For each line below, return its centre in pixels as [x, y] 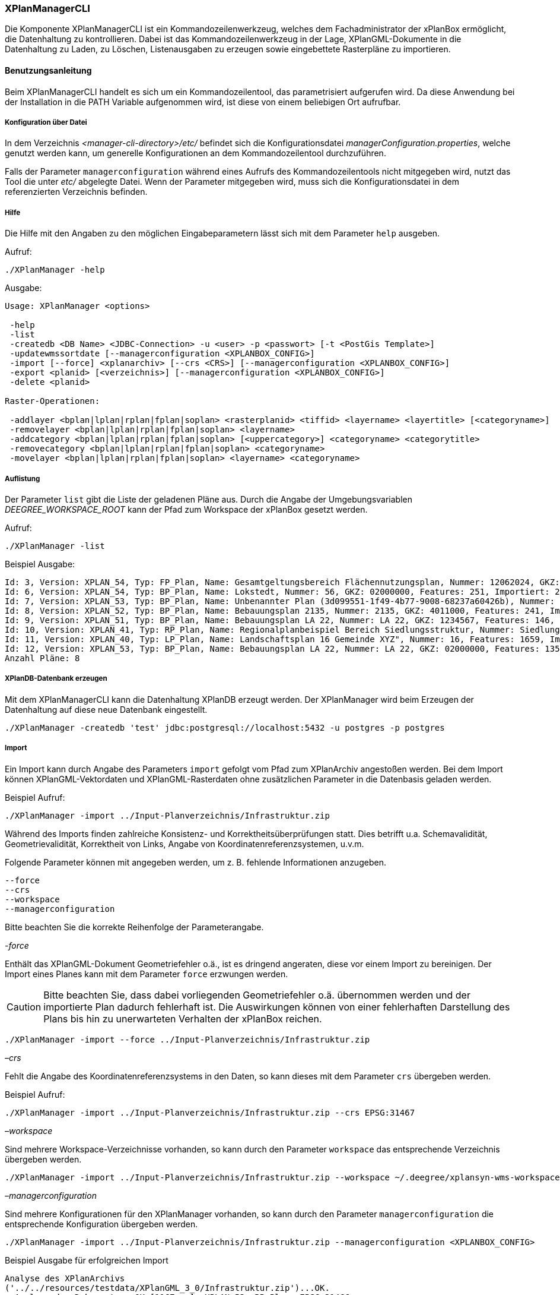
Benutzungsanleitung [48, 70]
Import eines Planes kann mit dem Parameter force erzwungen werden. [147, 974]
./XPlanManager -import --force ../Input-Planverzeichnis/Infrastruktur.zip [187, 1039]
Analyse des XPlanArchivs [65, 1278]
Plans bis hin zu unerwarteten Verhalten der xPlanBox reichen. [183, 1018]
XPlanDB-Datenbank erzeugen [56, 679]
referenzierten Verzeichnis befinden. [76, 192]
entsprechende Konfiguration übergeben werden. [101, 1224]
